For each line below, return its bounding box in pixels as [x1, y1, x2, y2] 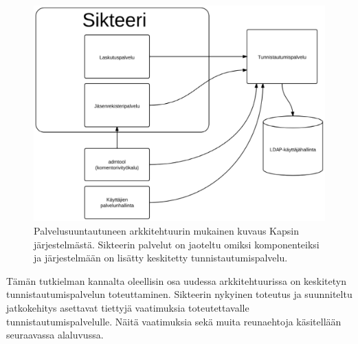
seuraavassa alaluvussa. [6, 327, 104, 342]
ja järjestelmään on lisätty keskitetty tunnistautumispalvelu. [34, 250, 288, 265]
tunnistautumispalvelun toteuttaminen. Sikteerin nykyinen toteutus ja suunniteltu [6, 287, 353, 301]
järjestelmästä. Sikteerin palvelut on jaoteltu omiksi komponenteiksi [34, 237, 320, 251]
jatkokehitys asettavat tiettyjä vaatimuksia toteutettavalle [6, 301, 249, 314]
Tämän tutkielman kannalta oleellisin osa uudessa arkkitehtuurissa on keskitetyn [6, 273, 347, 288]
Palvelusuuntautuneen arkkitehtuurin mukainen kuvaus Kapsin [34, 224, 299, 238]
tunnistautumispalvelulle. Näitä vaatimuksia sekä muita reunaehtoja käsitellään [6, 314, 342, 328]
